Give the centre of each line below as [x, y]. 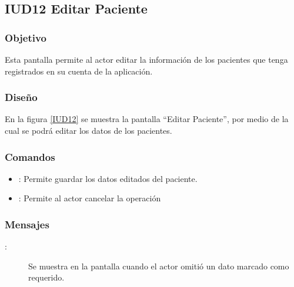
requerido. [46, 277]
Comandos [30, 156]
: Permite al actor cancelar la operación [90, 198]
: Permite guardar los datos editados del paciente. [108, 178]
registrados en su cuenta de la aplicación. [79, 71]
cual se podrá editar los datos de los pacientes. [88, 130]
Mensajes [27, 224]
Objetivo [26, 37]
